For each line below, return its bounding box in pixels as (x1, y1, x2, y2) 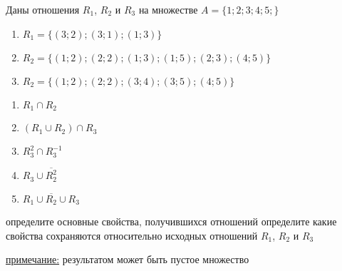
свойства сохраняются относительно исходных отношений (6, 227, 258, 242)
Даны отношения (6, 2, 80, 16)
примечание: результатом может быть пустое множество (6, 252, 249, 267)
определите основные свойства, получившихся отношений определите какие (6, 214, 337, 229)
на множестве (138, 2, 198, 16)
